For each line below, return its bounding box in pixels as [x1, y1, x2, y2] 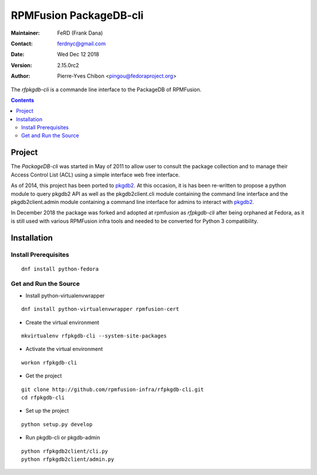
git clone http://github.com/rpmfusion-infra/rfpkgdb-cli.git [21, 386, 204, 393]
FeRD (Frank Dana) [57, 29, 103, 36]
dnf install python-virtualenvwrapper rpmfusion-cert [21, 306, 179, 313]
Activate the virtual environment [25, 346, 103, 353]
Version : [11, 62, 32, 69]
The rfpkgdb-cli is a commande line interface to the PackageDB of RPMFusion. [11, 86, 202, 93]
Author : [11, 72, 31, 79]
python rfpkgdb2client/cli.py [21, 447, 109, 454]
